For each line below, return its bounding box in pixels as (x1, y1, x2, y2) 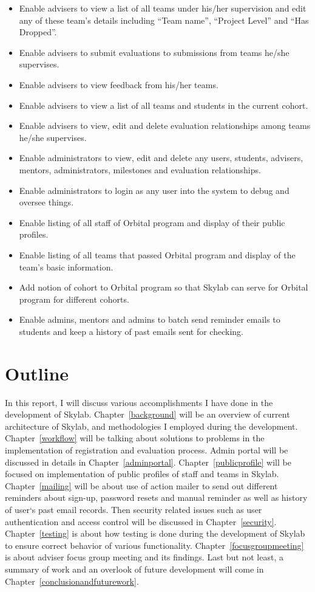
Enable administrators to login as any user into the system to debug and (19, 184, 290, 196)
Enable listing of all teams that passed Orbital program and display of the (19, 248, 296, 261)
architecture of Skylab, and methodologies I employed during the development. (5, 419, 298, 432)
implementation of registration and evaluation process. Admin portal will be (5, 443, 288, 456)
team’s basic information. (19, 260, 113, 273)
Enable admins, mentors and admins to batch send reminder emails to (19, 313, 280, 326)
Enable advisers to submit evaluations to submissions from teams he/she (19, 46, 290, 58)
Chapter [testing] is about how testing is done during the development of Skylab (5, 527, 305, 540)
